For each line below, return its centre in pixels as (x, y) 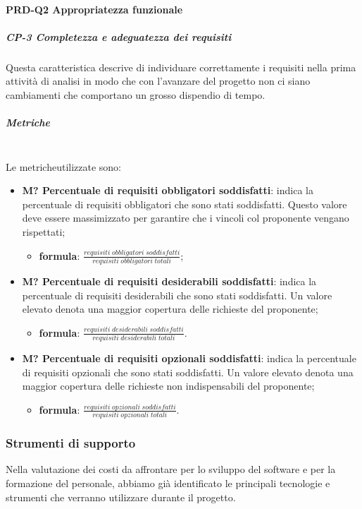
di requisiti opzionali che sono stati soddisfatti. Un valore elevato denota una (188, 372)
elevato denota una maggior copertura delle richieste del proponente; (170, 309)
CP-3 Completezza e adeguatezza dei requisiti (119, 36)
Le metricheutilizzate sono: (64, 166)
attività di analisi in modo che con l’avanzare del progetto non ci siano (158, 81)
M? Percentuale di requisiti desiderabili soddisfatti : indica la (169, 281)
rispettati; (44, 232)
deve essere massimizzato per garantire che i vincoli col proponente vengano (186, 218)
